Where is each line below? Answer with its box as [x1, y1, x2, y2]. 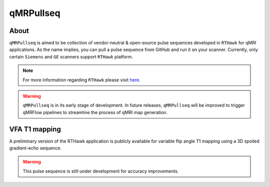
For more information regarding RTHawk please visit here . [22, 76, 140, 82]
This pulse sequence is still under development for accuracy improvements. [22, 168, 179, 174]
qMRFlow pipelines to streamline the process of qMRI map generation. [22, 109, 167, 115]
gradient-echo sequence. [9, 145, 62, 151]
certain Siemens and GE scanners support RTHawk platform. [9, 53, 133, 59]
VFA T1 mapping [9, 125, 61, 133]
